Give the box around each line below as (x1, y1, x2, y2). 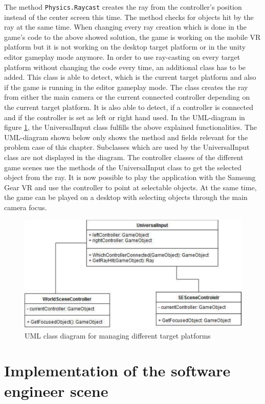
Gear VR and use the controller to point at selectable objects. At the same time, (4, 182, 257, 192)
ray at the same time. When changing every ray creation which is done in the (4, 21, 247, 32)
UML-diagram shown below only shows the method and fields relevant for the (4, 131, 248, 142)
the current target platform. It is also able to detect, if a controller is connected (4, 102, 253, 112)
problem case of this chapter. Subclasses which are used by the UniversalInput (4, 142, 250, 152)
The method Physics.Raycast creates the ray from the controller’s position (4, 2, 242, 12)
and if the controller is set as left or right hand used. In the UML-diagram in (4, 111, 245, 122)
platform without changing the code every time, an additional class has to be (4, 61, 246, 72)
